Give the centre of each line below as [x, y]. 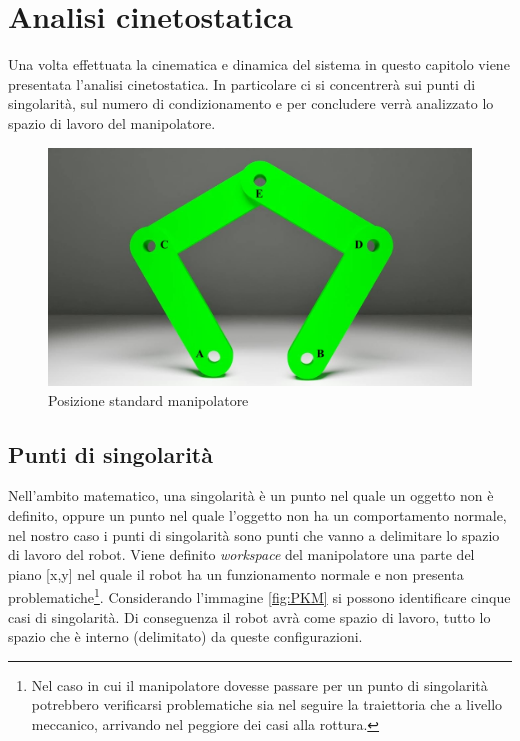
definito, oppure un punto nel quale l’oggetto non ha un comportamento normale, [257, 514]
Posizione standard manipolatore [148, 399]
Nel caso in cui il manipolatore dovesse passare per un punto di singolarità [259, 684]
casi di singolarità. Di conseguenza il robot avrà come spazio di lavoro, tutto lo [249, 616]
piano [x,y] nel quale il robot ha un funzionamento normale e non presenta [236, 573]
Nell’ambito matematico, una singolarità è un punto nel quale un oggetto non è [251, 495]
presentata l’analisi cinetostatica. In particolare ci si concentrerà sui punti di [242, 83]
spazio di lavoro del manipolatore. [112, 122]
